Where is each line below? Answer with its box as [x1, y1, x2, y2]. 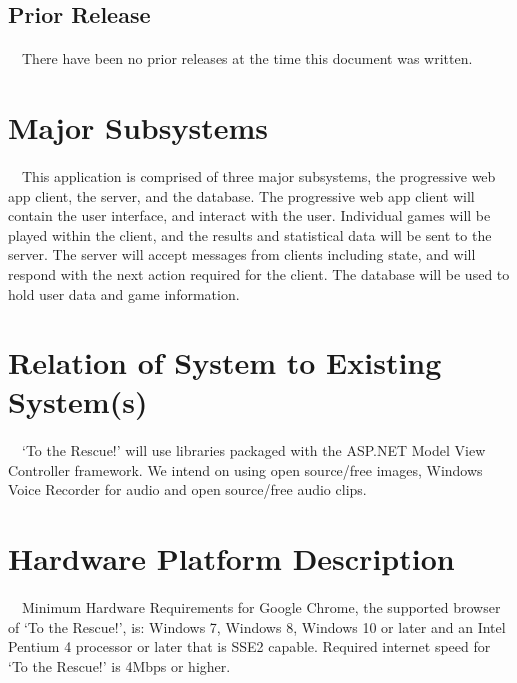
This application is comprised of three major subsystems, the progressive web [21, 165, 496, 186]
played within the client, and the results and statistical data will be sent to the [8, 224, 492, 245]
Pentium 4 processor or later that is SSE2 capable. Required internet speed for [8, 636, 491, 657]
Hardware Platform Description [8, 538, 455, 579]
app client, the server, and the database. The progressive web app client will [8, 185, 475, 206]
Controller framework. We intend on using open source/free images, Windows [8, 459, 483, 480]
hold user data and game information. [8, 283, 240, 304]
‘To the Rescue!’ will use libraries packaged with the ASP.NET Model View [21, 440, 486, 461]
